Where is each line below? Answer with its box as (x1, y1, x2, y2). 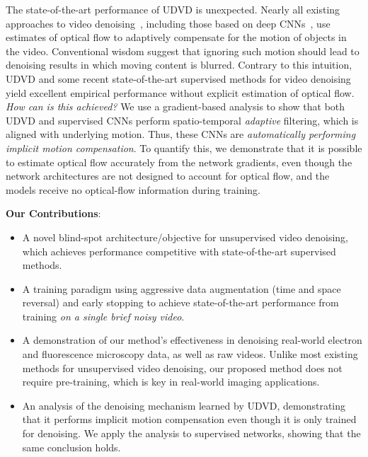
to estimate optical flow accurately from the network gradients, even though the (6, 154, 352, 169)
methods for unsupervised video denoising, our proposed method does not (22, 360, 343, 375)
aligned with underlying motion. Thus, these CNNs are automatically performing (6, 127, 356, 141)
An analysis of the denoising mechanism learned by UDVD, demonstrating (22, 398, 346, 412)
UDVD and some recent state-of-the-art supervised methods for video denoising (6, 71, 351, 86)
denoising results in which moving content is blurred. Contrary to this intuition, (6, 57, 352, 72)
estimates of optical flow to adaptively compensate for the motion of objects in (6, 30, 347, 45)
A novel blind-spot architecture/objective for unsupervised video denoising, (22, 229, 348, 244)
